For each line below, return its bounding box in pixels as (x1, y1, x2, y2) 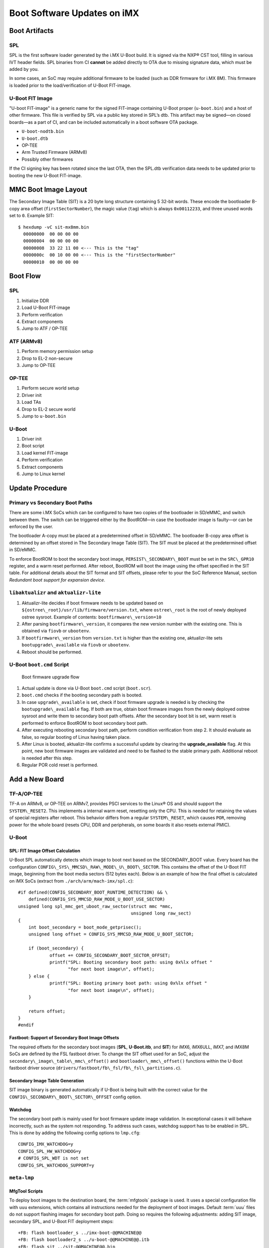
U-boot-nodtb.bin (21, 129, 64, 134)
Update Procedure (9, 484, 67, 492)
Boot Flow (9, 272, 41, 281)
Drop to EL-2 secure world (21, 406, 76, 412)
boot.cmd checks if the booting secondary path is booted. (21, 692, 143, 698)
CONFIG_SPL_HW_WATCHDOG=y (18, 1148, 82, 1154)
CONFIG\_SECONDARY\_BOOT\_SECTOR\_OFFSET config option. (9, 1094, 142, 1100)
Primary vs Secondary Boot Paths (9, 499, 93, 506)
